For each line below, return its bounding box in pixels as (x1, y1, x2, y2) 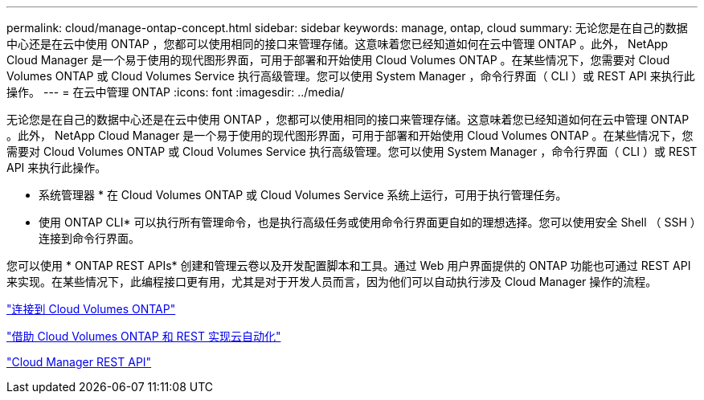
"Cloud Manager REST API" (6, 355, 152, 369)
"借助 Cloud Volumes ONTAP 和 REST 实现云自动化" (6, 329, 281, 343)
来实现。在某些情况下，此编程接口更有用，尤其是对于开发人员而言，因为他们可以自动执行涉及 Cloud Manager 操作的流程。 (6, 275, 657, 288)
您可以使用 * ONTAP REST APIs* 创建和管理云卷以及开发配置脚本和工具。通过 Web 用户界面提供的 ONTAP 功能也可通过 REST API (6, 259, 691, 272)
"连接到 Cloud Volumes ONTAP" (6, 302, 176, 316)
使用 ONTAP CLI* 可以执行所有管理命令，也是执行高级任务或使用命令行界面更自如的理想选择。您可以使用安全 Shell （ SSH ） (39, 215, 696, 229)
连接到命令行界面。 (39, 231, 140, 245)
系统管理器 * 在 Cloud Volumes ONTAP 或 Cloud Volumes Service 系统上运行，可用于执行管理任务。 (39, 188, 567, 202)
